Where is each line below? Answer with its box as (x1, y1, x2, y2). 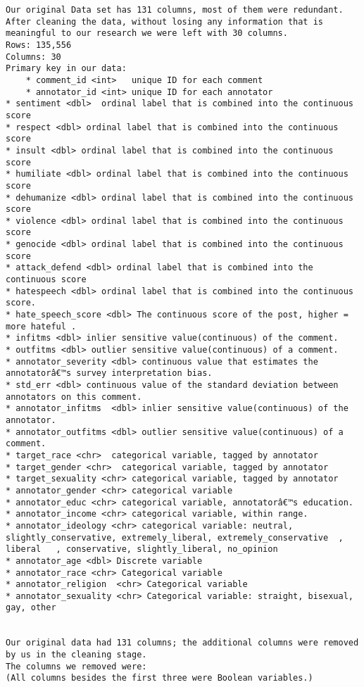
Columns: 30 (6, 51, 61, 62)
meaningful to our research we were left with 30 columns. (6, 28, 288, 39)
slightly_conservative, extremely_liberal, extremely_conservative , (6, 532, 344, 543)
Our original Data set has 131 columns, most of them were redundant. (6, 5, 344, 15)
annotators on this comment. (6, 391, 142, 402)
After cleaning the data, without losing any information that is (6, 16, 324, 27)
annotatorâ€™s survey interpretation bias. (6, 368, 213, 379)
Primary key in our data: (6, 63, 127, 74)
